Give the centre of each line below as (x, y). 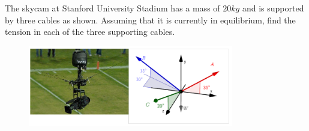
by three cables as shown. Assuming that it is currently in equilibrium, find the (150, 20)
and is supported (273, 8)
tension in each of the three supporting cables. (90, 32)
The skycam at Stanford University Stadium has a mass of (112, 8)
